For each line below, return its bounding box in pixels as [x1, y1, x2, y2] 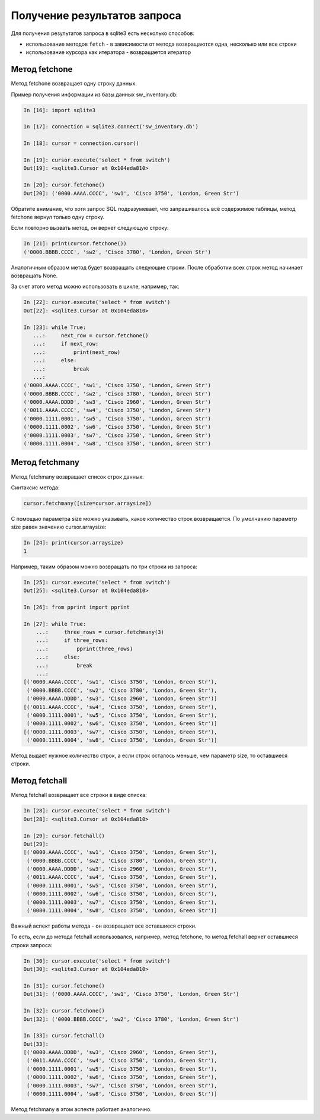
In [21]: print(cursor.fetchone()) [23, 241, 127, 247]
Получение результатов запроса [11, 9, 182, 22]
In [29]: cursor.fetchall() [23, 832, 105, 839]
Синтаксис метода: [11, 484, 60, 491]
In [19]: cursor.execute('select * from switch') [23, 156, 171, 163]
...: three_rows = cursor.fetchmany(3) [36, 628, 164, 635]
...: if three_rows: [36, 637, 108, 644]
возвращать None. [11, 272, 58, 279]
